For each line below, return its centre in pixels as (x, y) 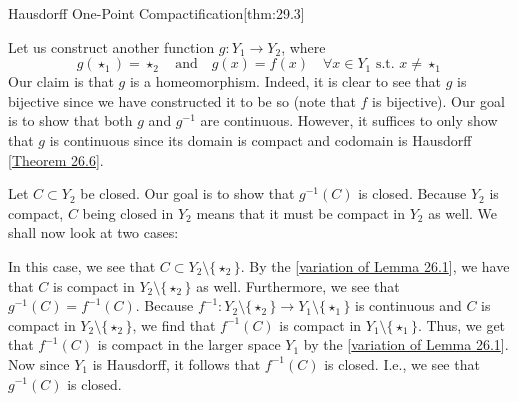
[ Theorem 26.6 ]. (56, 159)
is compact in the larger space (189, 344)
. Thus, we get (461, 324)
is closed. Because (412, 193)
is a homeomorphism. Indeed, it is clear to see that (285, 81)
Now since (39, 363)
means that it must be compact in (300, 212)
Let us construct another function (111, 46)
